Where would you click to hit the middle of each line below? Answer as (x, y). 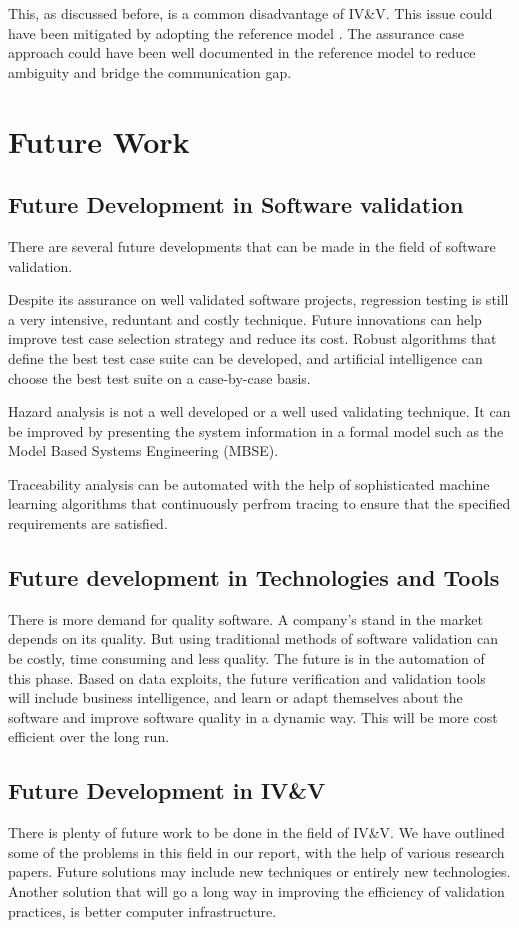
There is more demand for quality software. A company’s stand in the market (245, 618)
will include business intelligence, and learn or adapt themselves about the (235, 697)
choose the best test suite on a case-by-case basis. (159, 377)
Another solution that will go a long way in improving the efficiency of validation (256, 891)
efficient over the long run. (89, 736)
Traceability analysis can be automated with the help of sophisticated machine (249, 483)
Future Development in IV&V (167, 790)
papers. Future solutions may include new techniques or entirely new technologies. (259, 871)
